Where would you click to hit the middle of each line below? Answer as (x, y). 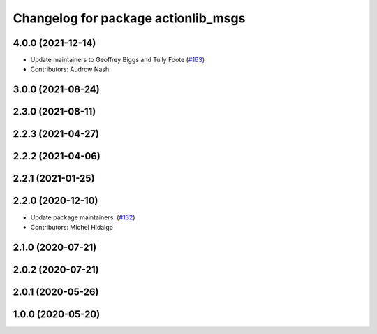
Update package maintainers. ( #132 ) (83, 217)
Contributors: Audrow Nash (70, 69)
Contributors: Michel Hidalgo (72, 227)
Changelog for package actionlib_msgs (129, 18)
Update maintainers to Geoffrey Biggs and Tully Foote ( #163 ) (118, 60)
